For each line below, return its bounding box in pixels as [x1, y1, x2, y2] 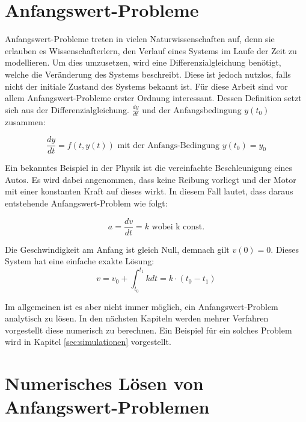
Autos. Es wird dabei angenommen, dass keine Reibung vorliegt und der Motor [5, 173, 296, 185]
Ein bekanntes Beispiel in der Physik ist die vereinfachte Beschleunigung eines [5, 161, 293, 174]
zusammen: [5, 115, 46, 128]
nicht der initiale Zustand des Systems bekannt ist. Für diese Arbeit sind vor [5, 79, 288, 92]
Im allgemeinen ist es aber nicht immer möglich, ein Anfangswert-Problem [5, 300, 278, 312]
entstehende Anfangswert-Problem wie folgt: [5, 196, 168, 209]
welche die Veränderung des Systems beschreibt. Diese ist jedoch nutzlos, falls [5, 67, 291, 80]
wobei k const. [151, 223, 205, 232]
